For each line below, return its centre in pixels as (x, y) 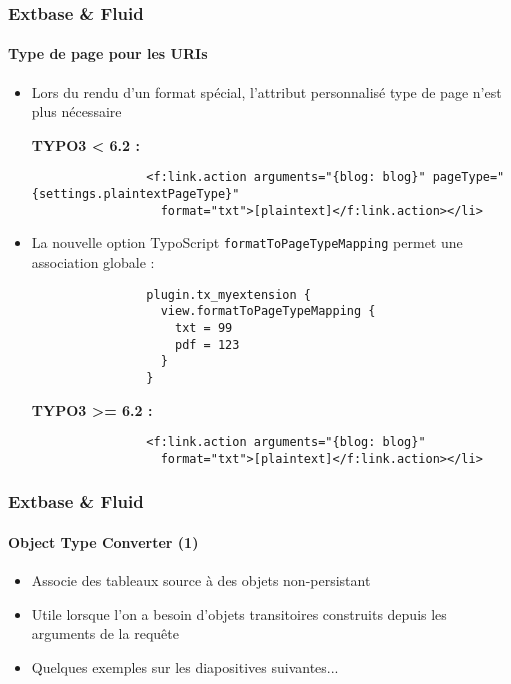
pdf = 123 (207, 344)
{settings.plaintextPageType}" (135, 194)
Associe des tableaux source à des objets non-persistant (201, 580)
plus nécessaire (76, 111)
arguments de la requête (105, 633)
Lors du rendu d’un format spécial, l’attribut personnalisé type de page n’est (266, 91)
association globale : (93, 262)
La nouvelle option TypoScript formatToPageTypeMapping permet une (247, 242)
